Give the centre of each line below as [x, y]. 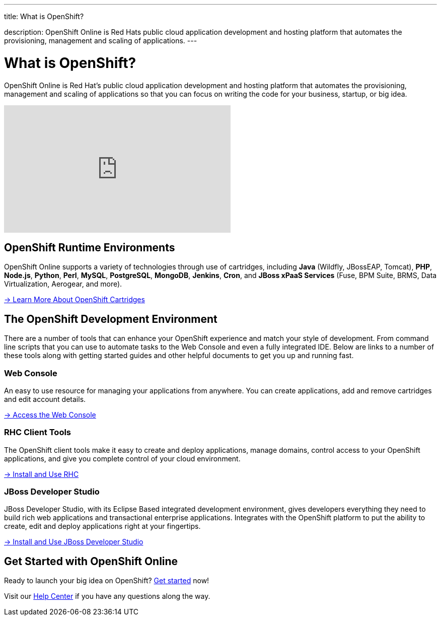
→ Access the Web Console [50, 415]
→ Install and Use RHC [42, 474]
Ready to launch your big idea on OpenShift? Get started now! [107, 581]
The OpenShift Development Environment [111, 319]
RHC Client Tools [38, 432]
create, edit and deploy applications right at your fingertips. [102, 526]
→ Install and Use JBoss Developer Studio [74, 542]
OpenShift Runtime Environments [90, 247]
